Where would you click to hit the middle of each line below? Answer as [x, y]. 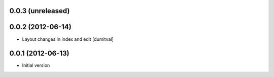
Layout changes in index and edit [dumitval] [68, 39]
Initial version [36, 65]
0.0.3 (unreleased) [40, 11]
